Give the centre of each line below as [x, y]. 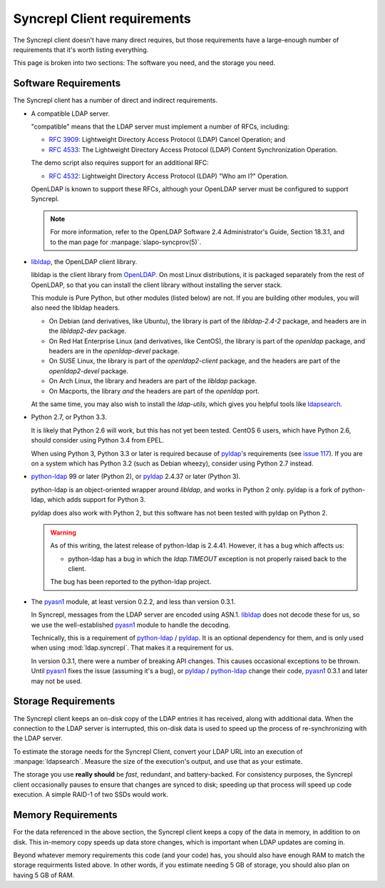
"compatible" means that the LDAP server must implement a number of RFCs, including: [160, 127]
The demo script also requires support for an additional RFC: [120, 163]
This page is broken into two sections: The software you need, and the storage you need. [144, 63]
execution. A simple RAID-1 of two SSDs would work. [91, 794]
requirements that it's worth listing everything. [81, 49]
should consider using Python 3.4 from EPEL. [97, 440]
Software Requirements [67, 83]
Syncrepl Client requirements [102, 19]
